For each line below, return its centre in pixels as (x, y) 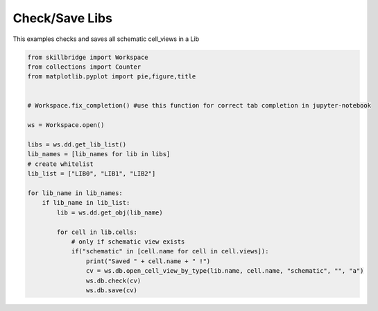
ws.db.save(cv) (112, 290)
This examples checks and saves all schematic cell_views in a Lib (106, 39)
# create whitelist (60, 164)
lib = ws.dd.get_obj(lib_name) (110, 212)
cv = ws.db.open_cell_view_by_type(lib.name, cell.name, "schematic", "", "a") (225, 271)
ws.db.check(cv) (113, 280)
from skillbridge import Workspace (88, 57)
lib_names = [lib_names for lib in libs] (99, 154)
